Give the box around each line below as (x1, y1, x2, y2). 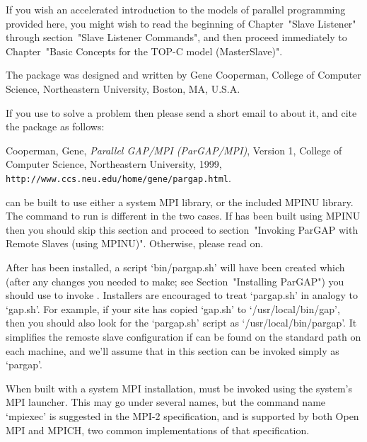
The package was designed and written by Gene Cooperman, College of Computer (6, 67, 361, 82)
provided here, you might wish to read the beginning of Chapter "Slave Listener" (6, 16, 356, 30)
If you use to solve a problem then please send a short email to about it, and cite (6, 105, 357, 120)
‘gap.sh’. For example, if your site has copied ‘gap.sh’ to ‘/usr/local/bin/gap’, (6, 301, 340, 316)
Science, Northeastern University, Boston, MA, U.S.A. (6, 81, 240, 96)
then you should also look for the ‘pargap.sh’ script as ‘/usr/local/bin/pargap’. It (6, 315, 357, 330)
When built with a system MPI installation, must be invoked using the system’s (6, 380, 353, 395)
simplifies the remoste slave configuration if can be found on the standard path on (6, 329, 361, 344)
